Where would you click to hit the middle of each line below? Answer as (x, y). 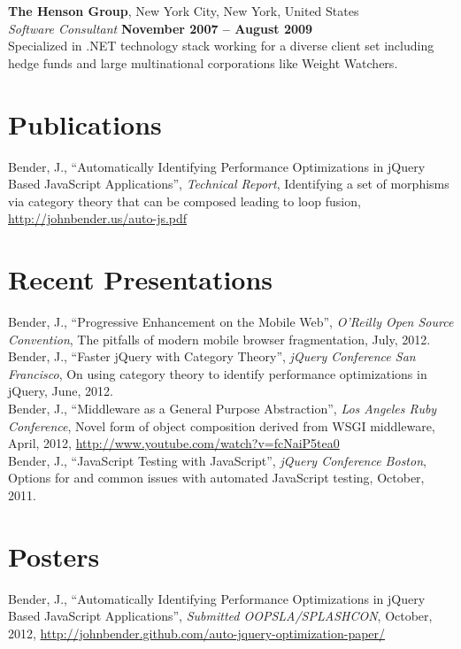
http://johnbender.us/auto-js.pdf (98, 218)
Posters (54, 556)
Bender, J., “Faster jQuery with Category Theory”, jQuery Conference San (212, 356)
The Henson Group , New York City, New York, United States (184, 11)
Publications (85, 124)
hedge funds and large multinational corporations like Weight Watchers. (203, 62)
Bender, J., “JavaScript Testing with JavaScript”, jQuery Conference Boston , (217, 460)
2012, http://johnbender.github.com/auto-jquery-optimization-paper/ (197, 633)
